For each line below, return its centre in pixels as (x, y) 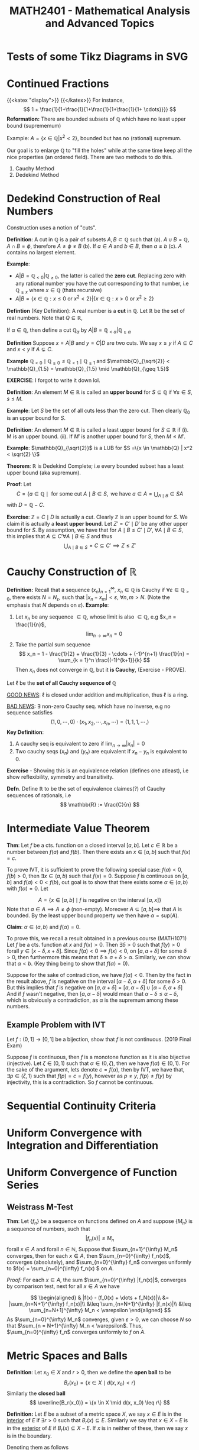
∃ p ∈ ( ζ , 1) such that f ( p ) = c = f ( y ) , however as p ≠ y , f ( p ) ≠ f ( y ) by (89, 1076)
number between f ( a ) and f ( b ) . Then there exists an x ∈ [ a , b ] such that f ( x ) (99, 852)
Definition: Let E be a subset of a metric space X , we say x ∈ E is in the (94, 1414)
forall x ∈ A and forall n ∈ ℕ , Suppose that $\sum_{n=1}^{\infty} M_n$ (92, 1249)
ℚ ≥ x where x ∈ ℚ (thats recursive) (58, 291)
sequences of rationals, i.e (39, 795)
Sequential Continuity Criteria (81, 1106)
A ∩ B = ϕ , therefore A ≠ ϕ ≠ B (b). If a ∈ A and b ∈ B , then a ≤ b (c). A (94, 246)
